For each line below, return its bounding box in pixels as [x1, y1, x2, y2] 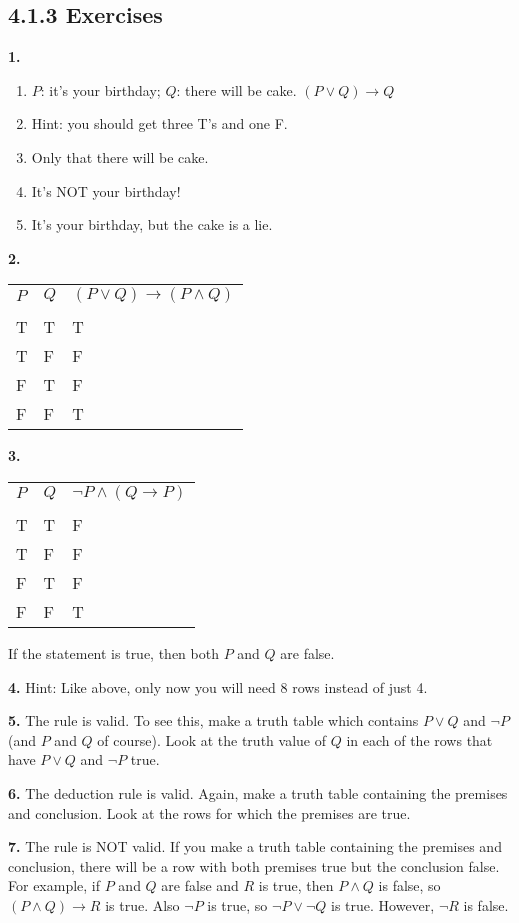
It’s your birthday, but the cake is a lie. [31, 214, 273, 235]
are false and [161, 875, 239, 896]
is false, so [378, 875, 441, 896]
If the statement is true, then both [8, 642, 219, 663]
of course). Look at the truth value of [97, 729, 326, 750]
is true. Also [105, 894, 180, 915]
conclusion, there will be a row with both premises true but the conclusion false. [8, 855, 500, 876]
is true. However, [331, 894, 435, 915]
